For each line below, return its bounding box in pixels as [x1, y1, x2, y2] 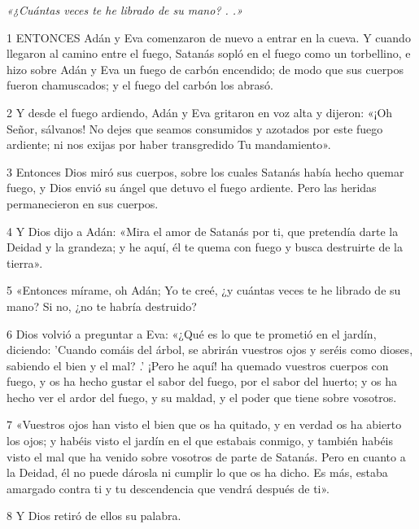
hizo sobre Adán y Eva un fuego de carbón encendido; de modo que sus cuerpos [7, 60, 404, 77]
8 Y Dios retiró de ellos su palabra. [7, 507, 181, 524]
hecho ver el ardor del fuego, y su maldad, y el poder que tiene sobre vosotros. [7, 388, 397, 405]
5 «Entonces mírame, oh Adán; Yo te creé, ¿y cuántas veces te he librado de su [7, 282, 401, 299]
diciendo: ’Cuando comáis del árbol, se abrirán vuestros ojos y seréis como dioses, [7, 341, 413, 358]
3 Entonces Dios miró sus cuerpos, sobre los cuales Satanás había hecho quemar [7, 163, 404, 180]
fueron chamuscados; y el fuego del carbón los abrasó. [7, 77, 273, 94]
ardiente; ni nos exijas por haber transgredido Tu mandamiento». [7, 136, 331, 153]
